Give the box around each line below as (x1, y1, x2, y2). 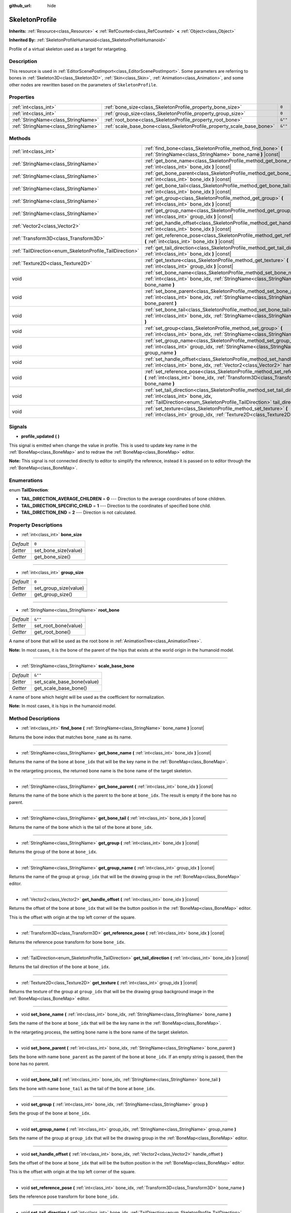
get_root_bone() (34, 629, 71, 636)
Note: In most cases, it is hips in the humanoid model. (9, 703, 116, 708)
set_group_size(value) (34, 585, 84, 591)
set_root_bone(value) (34, 623, 83, 629)
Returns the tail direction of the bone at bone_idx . (9, 964, 110, 970)
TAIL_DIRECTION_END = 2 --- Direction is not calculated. (21, 509, 137, 515)
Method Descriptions (9, 715, 60, 721)
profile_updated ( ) (21, 433, 60, 439)
